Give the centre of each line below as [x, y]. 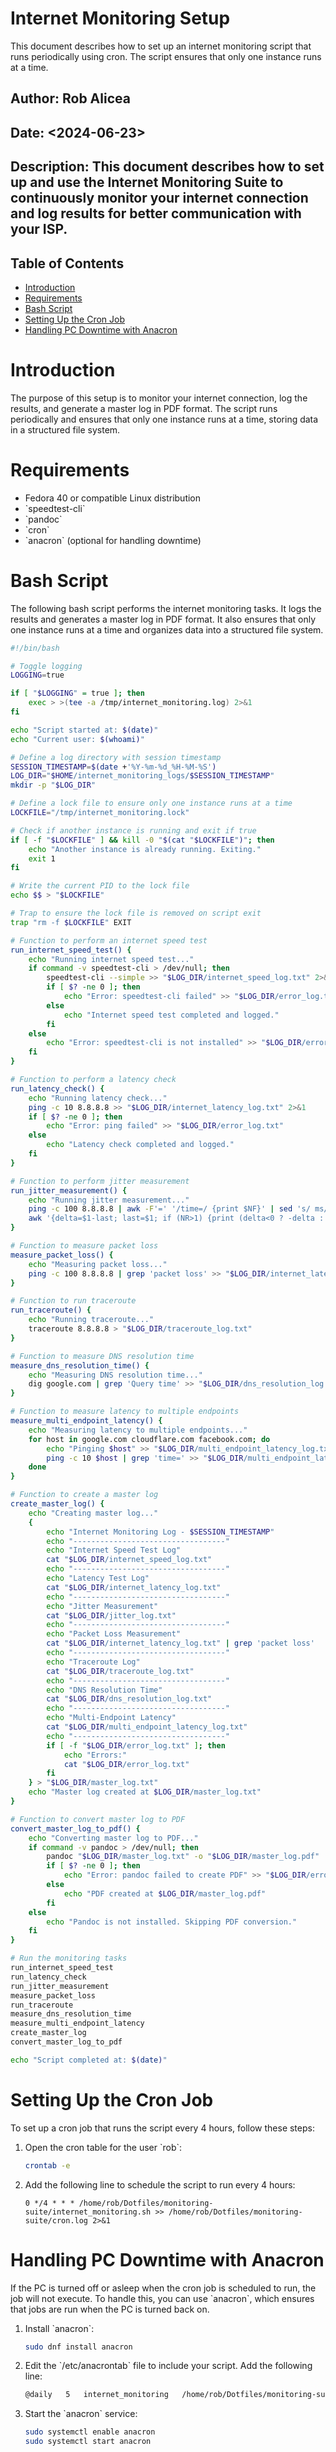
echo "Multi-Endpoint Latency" [111, 1718]
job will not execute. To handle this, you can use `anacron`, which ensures [162, 2298]
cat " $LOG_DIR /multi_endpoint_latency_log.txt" [147, 1727]
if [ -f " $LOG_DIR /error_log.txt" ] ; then [136, 1745]
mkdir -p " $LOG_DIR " [53, 785]
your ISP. [39, 229]
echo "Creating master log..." [93, 1513]
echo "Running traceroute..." [91, 1320]
